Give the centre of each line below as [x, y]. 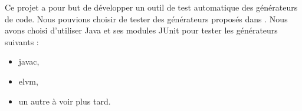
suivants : [22, 41]
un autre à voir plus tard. [65, 101]
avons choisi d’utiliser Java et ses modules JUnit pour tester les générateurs [141, 30]
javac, [29, 61]
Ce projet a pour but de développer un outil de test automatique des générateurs [151, 7]
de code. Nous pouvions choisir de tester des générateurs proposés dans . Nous [146, 18]
